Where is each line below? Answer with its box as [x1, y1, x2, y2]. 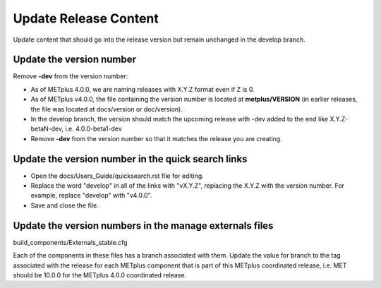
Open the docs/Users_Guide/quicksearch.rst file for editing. [30, 172, 204, 180]
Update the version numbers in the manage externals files [13, 220, 274, 232]
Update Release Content [13, 11, 159, 26]
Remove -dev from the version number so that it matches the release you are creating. [30, 134, 282, 143]
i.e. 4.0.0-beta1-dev [64, 124, 123, 133]
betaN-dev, [30, 124, 64, 133]
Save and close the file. [30, 201, 99, 210]
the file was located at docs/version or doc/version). [30, 104, 183, 113]
